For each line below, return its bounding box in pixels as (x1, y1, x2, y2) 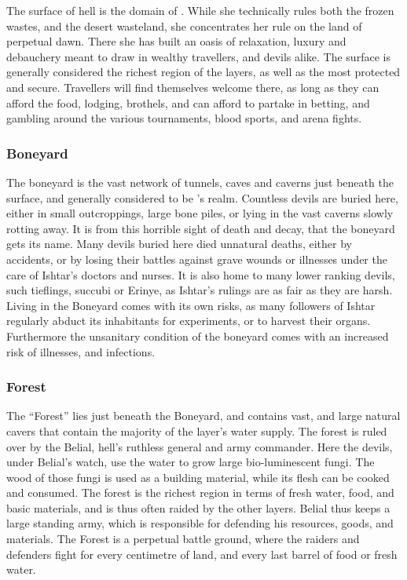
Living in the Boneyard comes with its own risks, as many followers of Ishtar (6, 297, 376, 313)
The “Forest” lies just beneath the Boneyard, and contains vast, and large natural (6, 407, 401, 424)
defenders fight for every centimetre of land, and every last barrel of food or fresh (6, 545, 398, 562)
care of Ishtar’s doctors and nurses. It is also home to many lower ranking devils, (6, 266, 395, 283)
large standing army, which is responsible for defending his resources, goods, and (6, 515, 394, 531)
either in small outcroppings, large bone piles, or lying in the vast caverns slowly (6, 205, 394, 221)
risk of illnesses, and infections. (6, 343, 156, 359)
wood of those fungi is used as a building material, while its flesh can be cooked (6, 469, 390, 485)
